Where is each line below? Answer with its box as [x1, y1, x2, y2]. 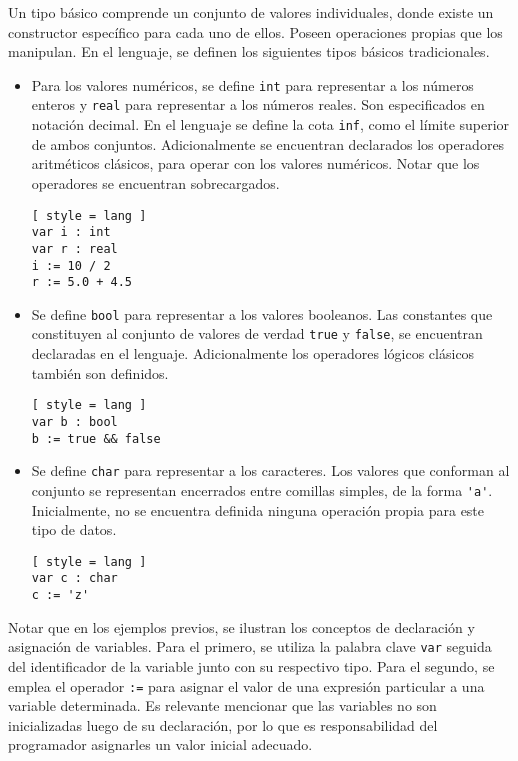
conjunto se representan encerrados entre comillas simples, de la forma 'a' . [31, 479, 493, 500]
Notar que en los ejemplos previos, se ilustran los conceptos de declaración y [8, 616, 475, 637]
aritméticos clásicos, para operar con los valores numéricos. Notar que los [31, 153, 480, 174]
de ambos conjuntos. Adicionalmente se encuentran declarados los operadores [31, 133, 505, 154]
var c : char [31, 571, 118, 586]
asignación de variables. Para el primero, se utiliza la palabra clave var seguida [8, 636, 492, 657]
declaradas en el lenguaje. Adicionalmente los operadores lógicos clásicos [31, 343, 475, 364]
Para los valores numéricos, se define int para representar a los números [31, 74, 474, 95]
